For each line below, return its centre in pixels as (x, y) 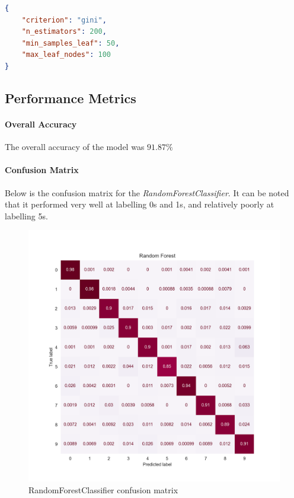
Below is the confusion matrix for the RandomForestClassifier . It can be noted (147, 192)
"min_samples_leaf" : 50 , (71, 43)
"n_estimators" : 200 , (64, 32)
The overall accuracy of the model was (75, 147)
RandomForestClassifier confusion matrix (103, 489)
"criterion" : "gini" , (64, 20)
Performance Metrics (71, 98)
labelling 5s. (26, 216)
